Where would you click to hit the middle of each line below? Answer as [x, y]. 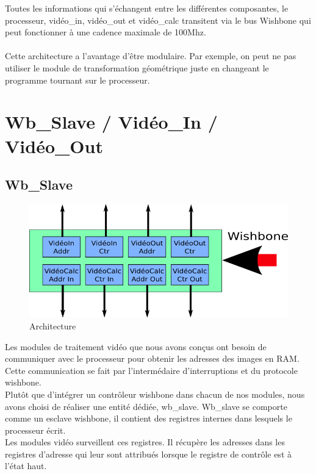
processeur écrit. [35, 430]
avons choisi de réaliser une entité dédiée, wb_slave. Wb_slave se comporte [146, 406]
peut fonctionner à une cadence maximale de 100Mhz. [106, 32]
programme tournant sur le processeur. [77, 80]
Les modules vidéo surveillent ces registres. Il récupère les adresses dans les [145, 442]
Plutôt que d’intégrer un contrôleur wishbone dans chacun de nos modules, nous [155, 394]
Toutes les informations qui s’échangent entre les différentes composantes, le [147, 8]
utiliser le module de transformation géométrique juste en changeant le [137, 67]
